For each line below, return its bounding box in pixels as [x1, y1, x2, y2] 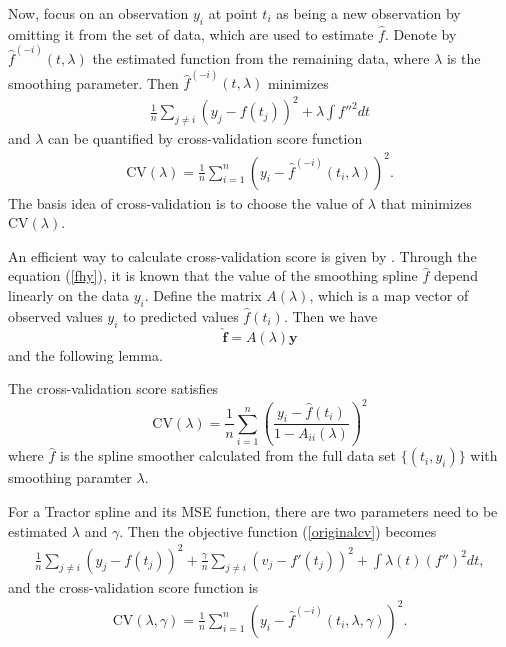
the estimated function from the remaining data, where [92, 48, 430, 69]
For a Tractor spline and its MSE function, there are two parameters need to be [8, 500, 498, 521]
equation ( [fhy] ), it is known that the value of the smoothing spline [8, 265, 418, 286]
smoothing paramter [8, 467, 132, 488]
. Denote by [384, 23, 457, 44]
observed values [8, 305, 103, 326]
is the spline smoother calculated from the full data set [60, 445, 397, 466]
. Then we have [283, 305, 378, 326]
